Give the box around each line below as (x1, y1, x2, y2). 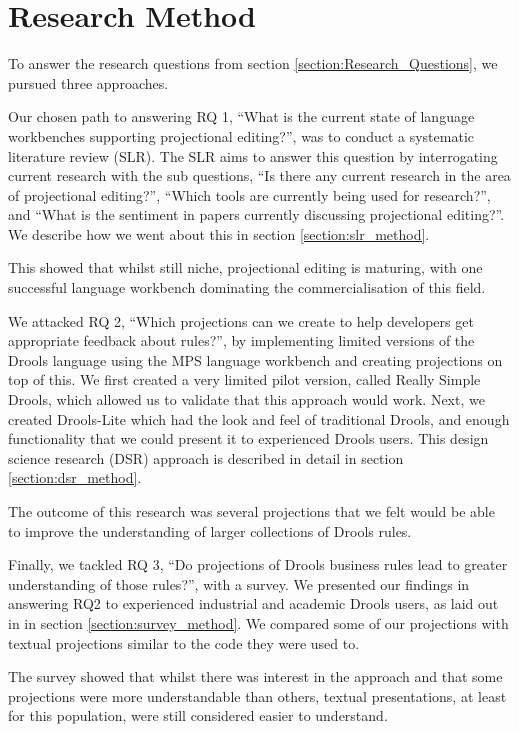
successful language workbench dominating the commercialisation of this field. (8, 277, 486, 298)
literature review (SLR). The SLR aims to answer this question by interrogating (8, 145, 498, 166)
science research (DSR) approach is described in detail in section (8, 447, 404, 468)
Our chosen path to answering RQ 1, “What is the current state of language (8, 106, 475, 127)
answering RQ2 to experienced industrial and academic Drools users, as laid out (8, 593, 499, 614)
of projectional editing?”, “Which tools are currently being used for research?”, (8, 184, 491, 205)
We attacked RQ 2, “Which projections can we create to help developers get (8, 310, 474, 331)
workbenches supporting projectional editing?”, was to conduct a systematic (8, 125, 475, 146)
